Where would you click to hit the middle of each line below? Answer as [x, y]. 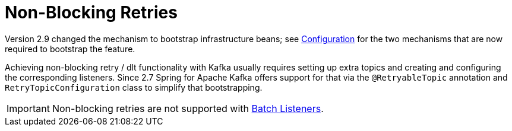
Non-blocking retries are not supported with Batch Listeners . [188, 108]
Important [28, 108]
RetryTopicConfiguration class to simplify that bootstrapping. [134, 87]
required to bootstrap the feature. [70, 49]
